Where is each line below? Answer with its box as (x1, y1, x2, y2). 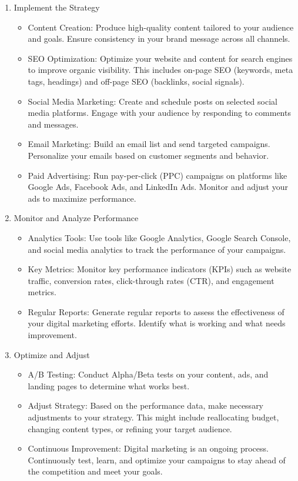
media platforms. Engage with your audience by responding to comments (28, 106, 291, 119)
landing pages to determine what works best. (28, 379, 190, 392)
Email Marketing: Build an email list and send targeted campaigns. (28, 138, 270, 150)
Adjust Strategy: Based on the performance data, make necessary (28, 399, 264, 412)
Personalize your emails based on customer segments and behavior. (28, 149, 269, 161)
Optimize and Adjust (14, 348, 90, 360)
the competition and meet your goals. (28, 465, 163, 477)
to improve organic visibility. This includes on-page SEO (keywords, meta (28, 64, 293, 76)
